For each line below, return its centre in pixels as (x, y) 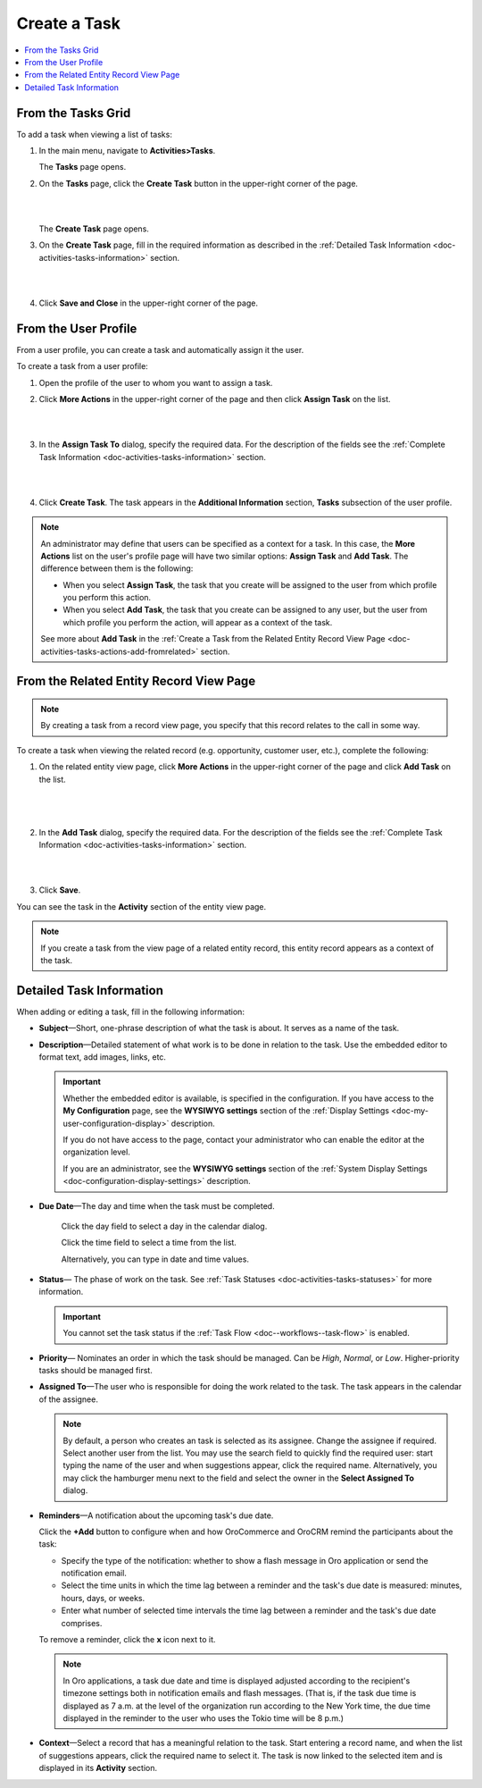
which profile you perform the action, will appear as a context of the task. (198, 622)
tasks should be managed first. (96, 1371)
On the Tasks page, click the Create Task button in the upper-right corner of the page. (199, 183)
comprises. (82, 1623)
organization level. (97, 1152)
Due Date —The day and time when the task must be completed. (157, 1205)
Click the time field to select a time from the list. (149, 1243)
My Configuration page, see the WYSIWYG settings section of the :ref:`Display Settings (226, 1111)
